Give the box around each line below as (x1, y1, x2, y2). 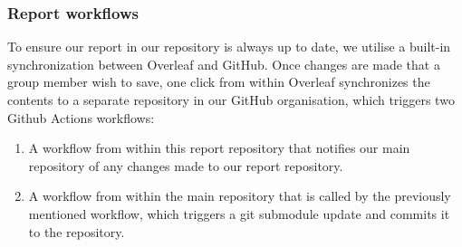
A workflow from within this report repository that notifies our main (28, 138, 410, 157)
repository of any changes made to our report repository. (28, 156, 343, 175)
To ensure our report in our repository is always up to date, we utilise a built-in (7, 37, 451, 56)
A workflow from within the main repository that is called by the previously (28, 186, 451, 205)
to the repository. (28, 222, 125, 241)
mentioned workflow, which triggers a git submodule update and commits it (28, 204, 450, 223)
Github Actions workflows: (7, 108, 155, 127)
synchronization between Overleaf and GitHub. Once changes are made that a (7, 54, 440, 73)
